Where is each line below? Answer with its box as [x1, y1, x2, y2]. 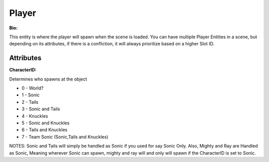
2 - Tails [21, 99, 38, 105]
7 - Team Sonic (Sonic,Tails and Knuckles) [21, 134, 109, 140]
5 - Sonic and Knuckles [21, 120, 70, 126]
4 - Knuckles [21, 113, 48, 119]
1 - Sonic [21, 92, 40, 98]
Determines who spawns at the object [9, 76, 87, 82]
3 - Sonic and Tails [21, 106, 60, 112]
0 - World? [21, 85, 44, 91]
